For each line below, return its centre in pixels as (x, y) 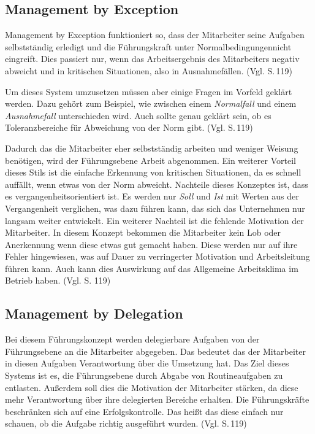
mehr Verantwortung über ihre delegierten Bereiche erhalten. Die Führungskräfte (157, 399)
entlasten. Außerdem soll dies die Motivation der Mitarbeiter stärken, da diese (152, 387)
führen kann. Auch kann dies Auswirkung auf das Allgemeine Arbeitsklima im (152, 268)
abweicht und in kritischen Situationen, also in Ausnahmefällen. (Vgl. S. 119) (149, 70)
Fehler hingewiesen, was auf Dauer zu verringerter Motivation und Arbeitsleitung (157, 256)
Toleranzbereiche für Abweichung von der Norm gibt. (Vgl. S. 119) (129, 127)
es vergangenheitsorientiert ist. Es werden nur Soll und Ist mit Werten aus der (152, 196)
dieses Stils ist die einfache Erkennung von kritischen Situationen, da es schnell (153, 172)
